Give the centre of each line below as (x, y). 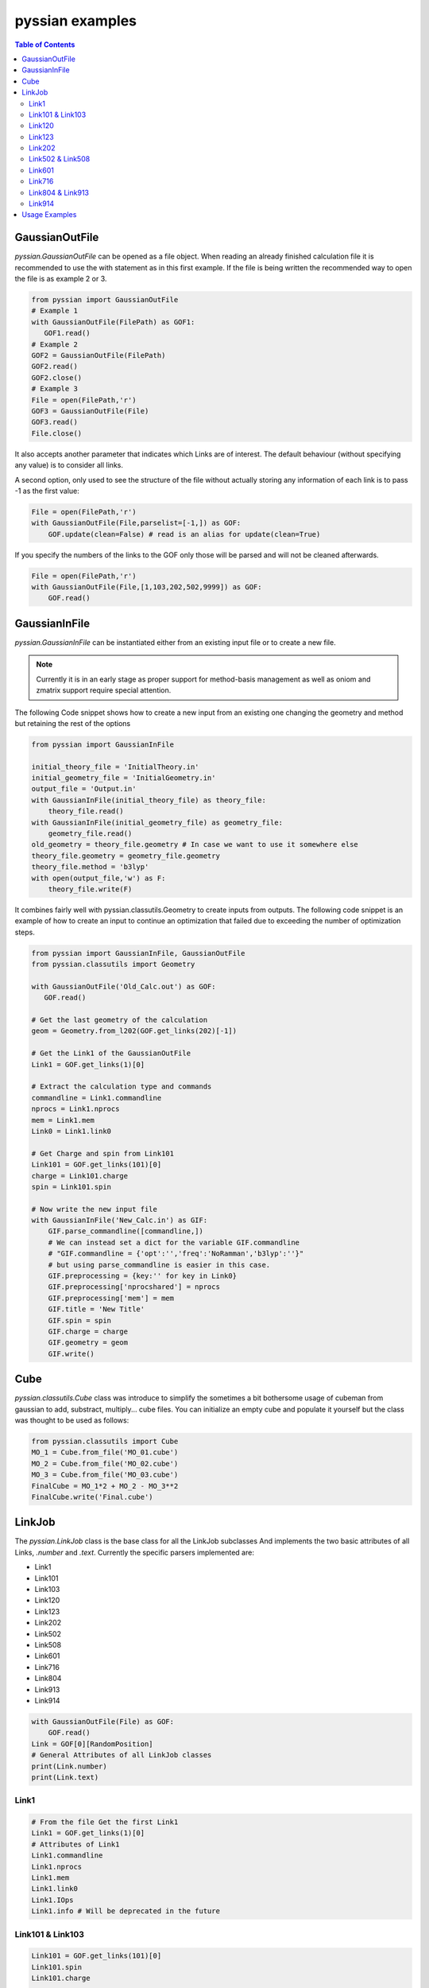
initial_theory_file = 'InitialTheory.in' (115, 767)
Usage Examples (49, 215)
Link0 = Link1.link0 (71, 1131)
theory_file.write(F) (90, 889)
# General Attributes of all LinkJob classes (122, 1755)
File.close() (57, 433)
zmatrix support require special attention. (104, 690)
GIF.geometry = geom (88, 1343)
